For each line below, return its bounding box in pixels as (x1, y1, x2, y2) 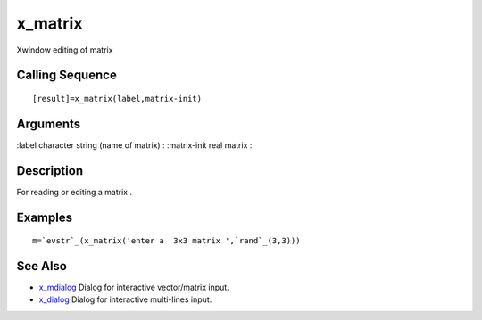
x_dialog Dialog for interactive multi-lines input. (38, 294, 212, 305)
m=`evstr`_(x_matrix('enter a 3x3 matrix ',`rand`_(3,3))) (32, 236, 301, 246)
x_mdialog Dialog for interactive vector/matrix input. (38, 282, 229, 293)
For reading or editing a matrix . (16, 186, 133, 197)
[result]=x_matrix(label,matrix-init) (32, 94, 203, 103)
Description (16, 163, 84, 178)
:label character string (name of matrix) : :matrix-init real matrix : (16, 139, 253, 151)
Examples (16, 209, 73, 225)
